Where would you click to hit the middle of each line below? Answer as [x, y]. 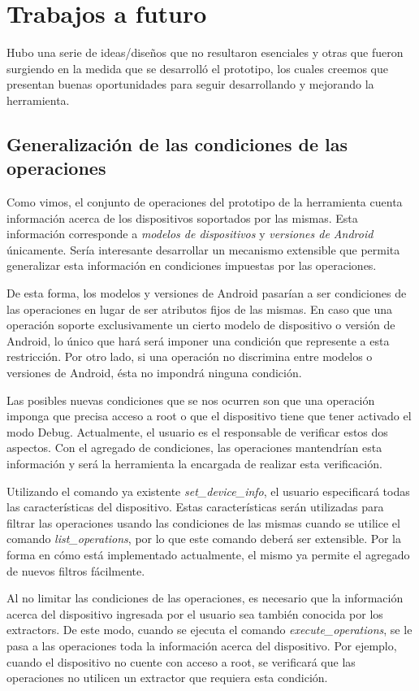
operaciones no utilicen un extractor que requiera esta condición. [167, 678]
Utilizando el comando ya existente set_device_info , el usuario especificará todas [208, 491]
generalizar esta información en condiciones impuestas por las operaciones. [192, 265]
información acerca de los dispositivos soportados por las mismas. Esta [182, 217]
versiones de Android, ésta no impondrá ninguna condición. [154, 373]
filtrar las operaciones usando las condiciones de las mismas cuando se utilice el [203, 522]
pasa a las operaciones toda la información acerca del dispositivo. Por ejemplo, [202, 645]
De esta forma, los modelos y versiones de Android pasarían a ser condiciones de [207, 293]
